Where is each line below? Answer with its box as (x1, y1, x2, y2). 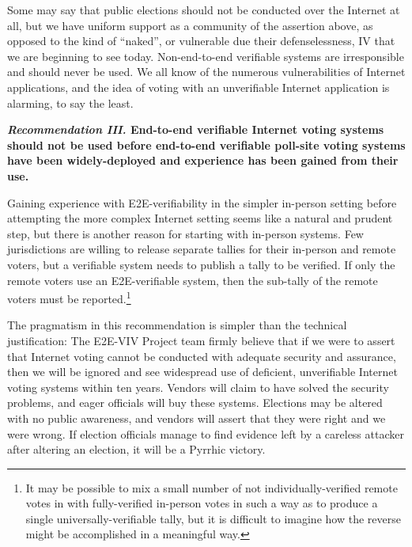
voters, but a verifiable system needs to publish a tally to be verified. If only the (7, 256, 395, 272)
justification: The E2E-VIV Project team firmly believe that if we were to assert (7, 332, 395, 348)
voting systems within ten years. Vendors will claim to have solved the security (7, 378, 389, 395)
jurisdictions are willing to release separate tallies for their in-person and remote (7, 241, 396, 257)
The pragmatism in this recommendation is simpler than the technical (7, 317, 347, 333)
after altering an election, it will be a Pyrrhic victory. (7, 441, 266, 458)
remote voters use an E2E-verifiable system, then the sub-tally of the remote (7, 272, 378, 288)
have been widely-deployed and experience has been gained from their (7, 152, 399, 169)
